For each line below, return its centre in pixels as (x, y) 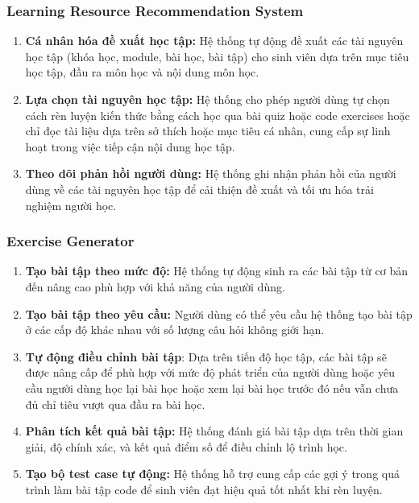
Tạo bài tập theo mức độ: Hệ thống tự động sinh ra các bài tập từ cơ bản (216, 271)
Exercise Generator (71, 241)
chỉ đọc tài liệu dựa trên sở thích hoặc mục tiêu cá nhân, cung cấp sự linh (208, 131)
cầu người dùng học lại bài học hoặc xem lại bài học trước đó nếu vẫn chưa (212, 388)
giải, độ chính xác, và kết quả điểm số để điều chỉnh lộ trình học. (186, 446)
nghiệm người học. (71, 205)
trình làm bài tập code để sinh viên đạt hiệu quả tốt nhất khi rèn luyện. (204, 489)
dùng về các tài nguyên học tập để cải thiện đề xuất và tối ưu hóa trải (199, 189)
